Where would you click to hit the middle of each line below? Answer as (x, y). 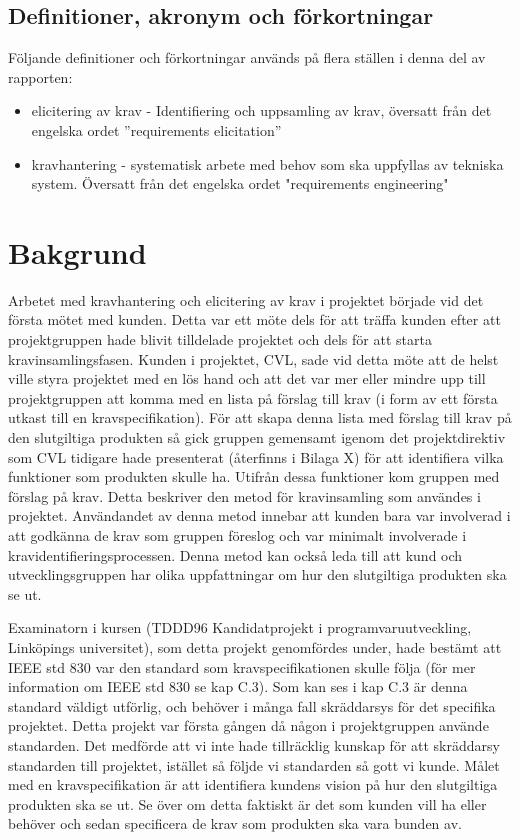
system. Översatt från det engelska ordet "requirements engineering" (240, 183)
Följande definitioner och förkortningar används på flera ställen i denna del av (247, 57)
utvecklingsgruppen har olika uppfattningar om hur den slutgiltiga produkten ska (257, 574)
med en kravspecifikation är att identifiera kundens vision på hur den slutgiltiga (253, 784)
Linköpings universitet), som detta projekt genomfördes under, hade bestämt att (255, 646)
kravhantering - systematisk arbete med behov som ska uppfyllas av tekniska (267, 163)
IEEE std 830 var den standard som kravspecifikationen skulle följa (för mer (242, 666)
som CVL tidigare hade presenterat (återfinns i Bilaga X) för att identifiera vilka (256, 456)
